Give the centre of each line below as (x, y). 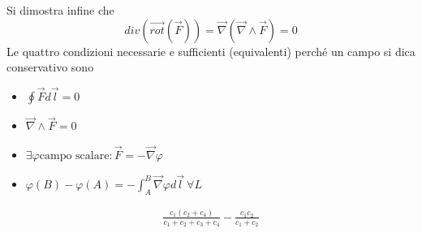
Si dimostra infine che (60, 10)
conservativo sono (50, 67)
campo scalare (74, 156)
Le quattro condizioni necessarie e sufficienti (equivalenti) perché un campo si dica (211, 51)
